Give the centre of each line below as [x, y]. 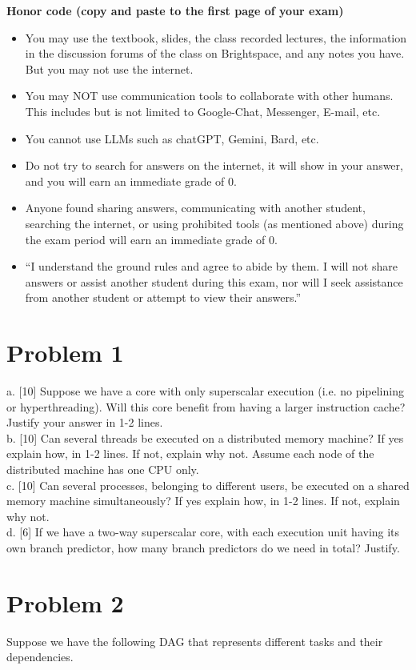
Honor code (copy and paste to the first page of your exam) [175, 10]
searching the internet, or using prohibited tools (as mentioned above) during [214, 223]
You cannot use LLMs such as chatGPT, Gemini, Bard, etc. [172, 138]
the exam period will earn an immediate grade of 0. [151, 239]
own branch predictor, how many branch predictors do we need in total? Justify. [203, 547]
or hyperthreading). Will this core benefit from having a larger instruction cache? [206, 406]
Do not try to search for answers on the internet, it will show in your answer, [214, 165]
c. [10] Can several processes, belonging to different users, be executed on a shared [208, 485]
